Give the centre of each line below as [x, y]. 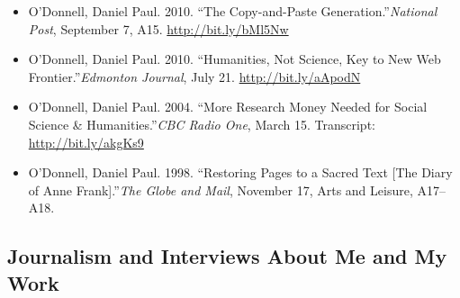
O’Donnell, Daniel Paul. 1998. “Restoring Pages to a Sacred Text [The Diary [240, 172]
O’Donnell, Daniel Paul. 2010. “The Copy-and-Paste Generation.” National [233, 11]
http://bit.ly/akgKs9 [86, 142]
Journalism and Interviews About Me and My [227, 256]
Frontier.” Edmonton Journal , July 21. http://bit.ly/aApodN [194, 76]
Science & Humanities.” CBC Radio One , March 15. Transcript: [202, 124]
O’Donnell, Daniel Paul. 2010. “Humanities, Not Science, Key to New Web [235, 59]
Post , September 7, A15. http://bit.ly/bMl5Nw [158, 28]
